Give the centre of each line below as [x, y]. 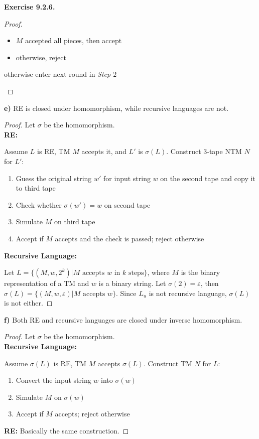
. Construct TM [168, 363]
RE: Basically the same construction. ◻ [67, 431]
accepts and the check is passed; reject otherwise [129, 238]
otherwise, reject [41, 57]
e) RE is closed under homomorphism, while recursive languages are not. [116, 108]
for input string [127, 178]
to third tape [36, 188]
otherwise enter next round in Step [57, 74]
